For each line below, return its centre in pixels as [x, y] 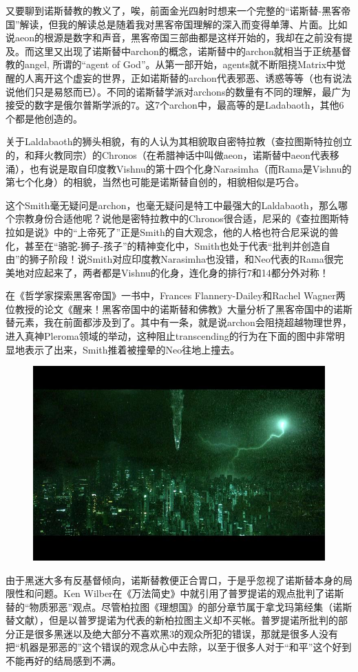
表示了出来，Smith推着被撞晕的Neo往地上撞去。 [132, 349]
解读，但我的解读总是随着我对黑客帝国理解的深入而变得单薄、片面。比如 [183, 24]
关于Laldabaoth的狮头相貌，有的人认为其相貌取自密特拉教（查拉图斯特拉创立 [179, 141]
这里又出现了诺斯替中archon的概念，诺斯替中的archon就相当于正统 [183, 51]
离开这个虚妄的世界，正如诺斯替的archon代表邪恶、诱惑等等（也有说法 [193, 77]
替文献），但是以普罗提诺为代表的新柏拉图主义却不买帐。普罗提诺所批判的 [172, 620]
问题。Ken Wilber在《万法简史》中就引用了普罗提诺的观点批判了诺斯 [189, 593]
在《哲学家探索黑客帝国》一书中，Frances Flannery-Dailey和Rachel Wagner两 [176, 295]
